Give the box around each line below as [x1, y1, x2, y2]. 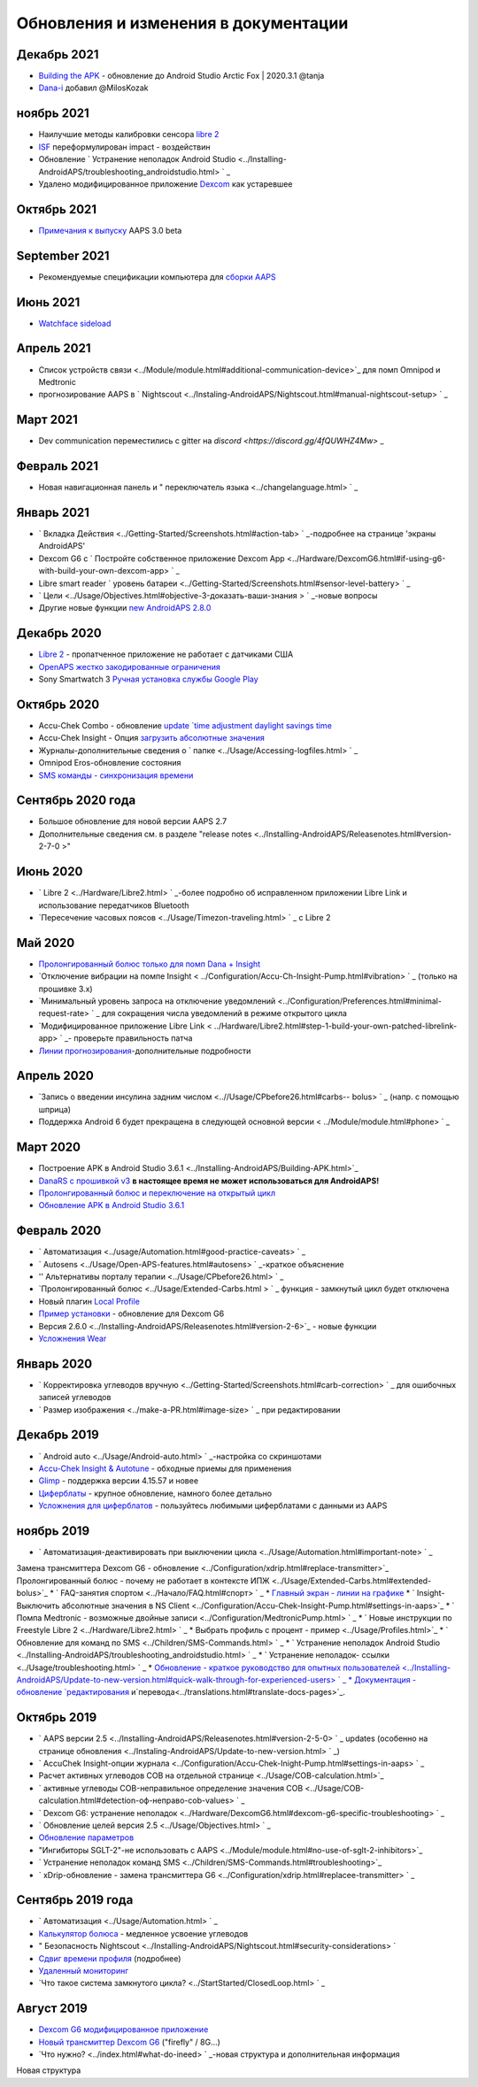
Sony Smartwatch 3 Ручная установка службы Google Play [38, 674, 258, 685]
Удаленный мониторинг [38, 1966, 129, 1975]
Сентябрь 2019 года [16, 1892, 134, 1907]
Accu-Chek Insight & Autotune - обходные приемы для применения [38, 1463, 292, 1474]
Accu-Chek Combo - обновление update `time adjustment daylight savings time [38, 720, 332, 730]
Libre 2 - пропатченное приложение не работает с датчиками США [38, 649, 294, 659]
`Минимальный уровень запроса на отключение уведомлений [38, 996, 276, 1006]
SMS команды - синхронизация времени [38, 770, 194, 781]
